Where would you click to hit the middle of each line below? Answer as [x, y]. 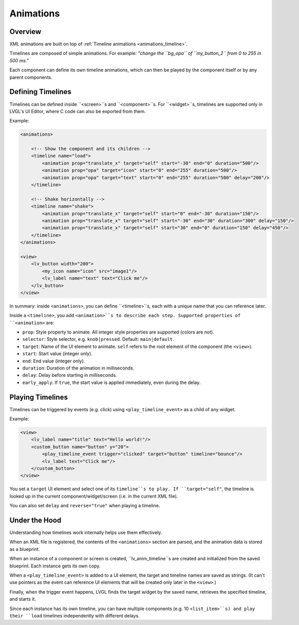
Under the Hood [35, 520]
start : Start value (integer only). [57, 354]
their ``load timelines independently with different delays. [74, 615]
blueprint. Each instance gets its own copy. [55, 566]
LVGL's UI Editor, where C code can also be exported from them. [78, 111]
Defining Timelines [41, 92]
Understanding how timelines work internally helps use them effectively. [86, 532]
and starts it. [23, 599]
